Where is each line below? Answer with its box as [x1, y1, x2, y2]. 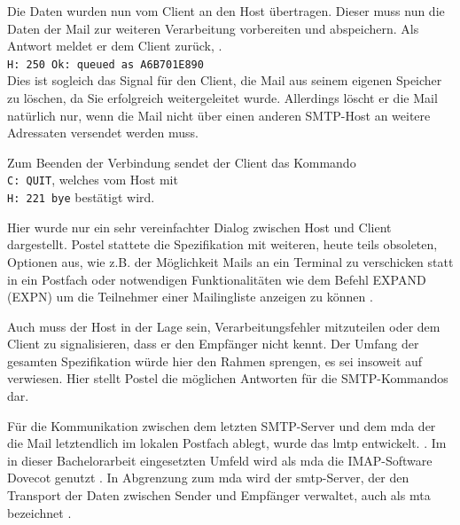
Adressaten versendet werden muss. [7, 123, 199, 142]
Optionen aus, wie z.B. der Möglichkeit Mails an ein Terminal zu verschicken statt [7, 252, 454, 270]
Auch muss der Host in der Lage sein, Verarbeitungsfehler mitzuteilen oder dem [7, 317, 441, 335]
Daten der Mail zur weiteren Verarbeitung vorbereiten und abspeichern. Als [7, 19, 419, 37]
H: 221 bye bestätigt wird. [7, 188, 155, 207]
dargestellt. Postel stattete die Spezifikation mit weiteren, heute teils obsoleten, [7, 235, 438, 254]
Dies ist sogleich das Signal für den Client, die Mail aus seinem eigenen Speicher [7, 71, 442, 90]
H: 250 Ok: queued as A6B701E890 [7, 58, 204, 71]
